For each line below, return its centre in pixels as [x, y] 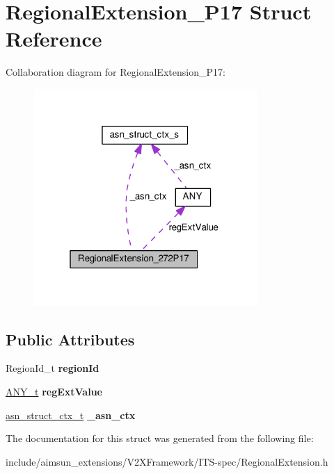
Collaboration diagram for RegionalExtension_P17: [116, 72]
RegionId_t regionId [53, 368]
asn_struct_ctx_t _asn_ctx [71, 415]
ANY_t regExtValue [54, 392]
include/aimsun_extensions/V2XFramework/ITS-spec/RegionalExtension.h [167, 461]
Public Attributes [70, 339]
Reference [54, 39]
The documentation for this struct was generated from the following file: [160, 438]
